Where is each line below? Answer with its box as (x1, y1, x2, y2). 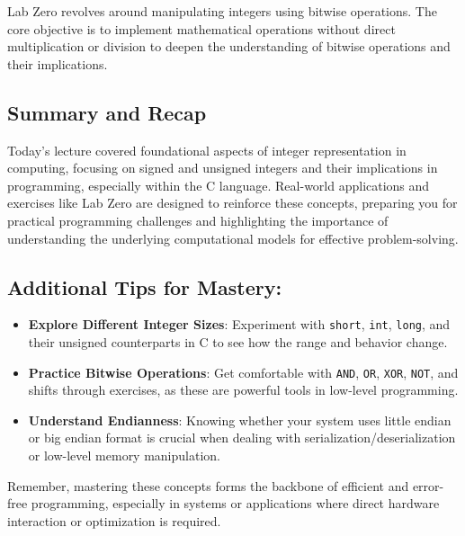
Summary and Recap (7, 98, 207, 126)
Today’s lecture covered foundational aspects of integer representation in (7, 140, 407, 159)
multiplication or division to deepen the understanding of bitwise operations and (7, 37, 451, 56)
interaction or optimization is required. (7, 511, 221, 530)
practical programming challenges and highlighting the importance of (7, 210, 389, 229)
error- (412, 476, 444, 495)
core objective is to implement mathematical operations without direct (7, 19, 396, 38)
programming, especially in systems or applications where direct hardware (31, 494, 440, 513)
